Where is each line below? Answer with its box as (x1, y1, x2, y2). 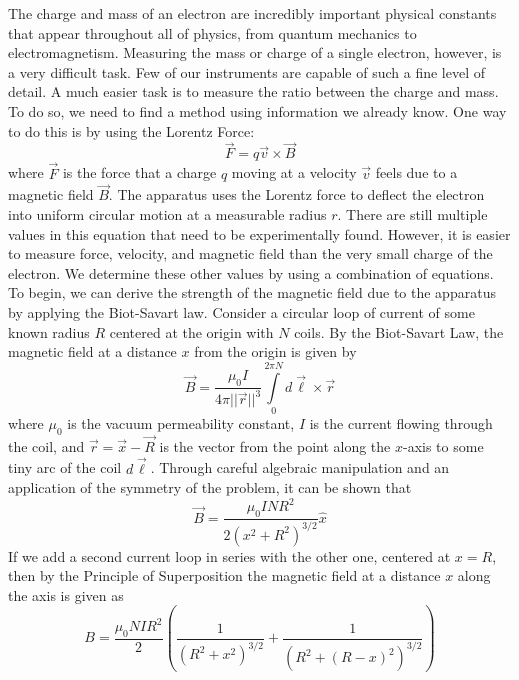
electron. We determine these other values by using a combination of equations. (8, 262, 494, 283)
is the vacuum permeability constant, (67, 412, 295, 433)
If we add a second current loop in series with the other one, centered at (8, 545, 451, 566)
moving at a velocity (231, 162, 357, 183)
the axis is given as (8, 584, 124, 605)
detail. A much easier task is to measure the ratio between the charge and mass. (8, 81, 499, 102)
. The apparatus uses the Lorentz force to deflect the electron (108, 184, 485, 205)
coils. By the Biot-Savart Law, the (294, 321, 504, 342)
